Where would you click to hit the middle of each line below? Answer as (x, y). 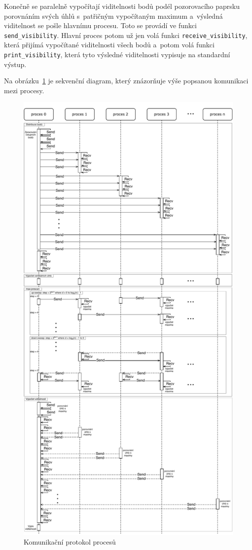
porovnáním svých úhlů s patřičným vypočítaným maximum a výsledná (113, 16)
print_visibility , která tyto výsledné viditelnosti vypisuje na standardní (117, 55)
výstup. (15, 64)
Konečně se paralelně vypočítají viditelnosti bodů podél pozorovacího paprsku (122, 6)
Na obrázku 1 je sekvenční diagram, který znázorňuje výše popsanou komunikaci (126, 81)
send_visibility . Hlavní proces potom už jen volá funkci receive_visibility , (126, 35)
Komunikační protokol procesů (70, 542)
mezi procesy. (24, 90)
